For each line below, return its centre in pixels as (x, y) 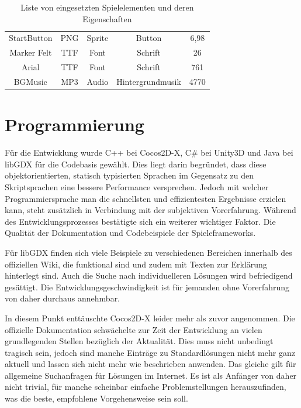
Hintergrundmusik (149, 81)
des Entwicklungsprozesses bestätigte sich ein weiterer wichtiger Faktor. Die (140, 221)
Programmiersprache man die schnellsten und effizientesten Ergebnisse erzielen (146, 198)
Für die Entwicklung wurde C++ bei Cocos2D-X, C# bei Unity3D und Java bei (149, 152)
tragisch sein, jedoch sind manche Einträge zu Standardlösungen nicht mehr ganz (150, 352)
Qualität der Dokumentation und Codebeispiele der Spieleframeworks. (130, 233)
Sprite (98, 38)
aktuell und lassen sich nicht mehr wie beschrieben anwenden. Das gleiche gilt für (150, 364)
